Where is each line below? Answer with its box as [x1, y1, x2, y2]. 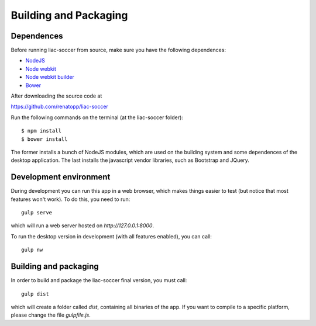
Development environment [11, 172, 111, 182]
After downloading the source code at [11, 92, 102, 99]
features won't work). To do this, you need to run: [11, 196, 130, 203]
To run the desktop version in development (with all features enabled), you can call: [11, 233, 212, 240]
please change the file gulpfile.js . [11, 311, 91, 318]
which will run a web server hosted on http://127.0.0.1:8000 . [11, 222, 154, 229]
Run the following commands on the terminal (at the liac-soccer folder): [11, 114, 184, 121]
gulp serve [21, 209, 53, 216]
